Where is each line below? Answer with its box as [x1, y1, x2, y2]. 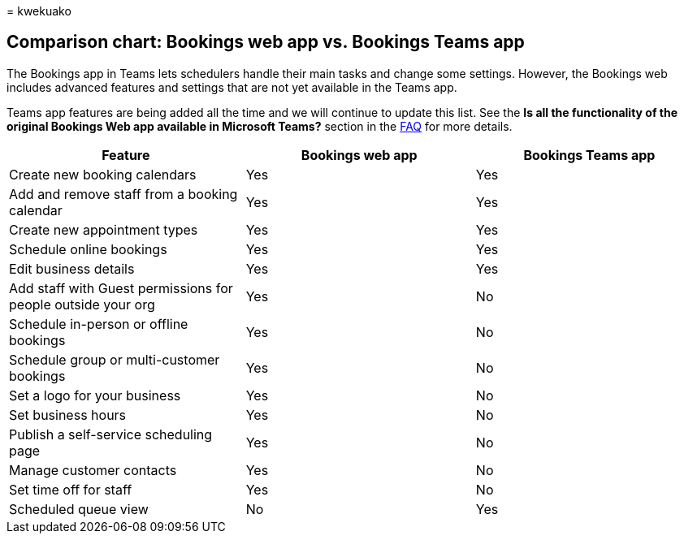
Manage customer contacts [9, 461, 177, 478]
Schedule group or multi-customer [9, 351, 220, 368]
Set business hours [9, 406, 127, 423]
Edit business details [9, 260, 135, 277]
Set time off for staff [9, 481, 132, 498]
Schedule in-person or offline [9, 315, 188, 332]
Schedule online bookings [9, 240, 167, 257]
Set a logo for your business [9, 387, 181, 404]
